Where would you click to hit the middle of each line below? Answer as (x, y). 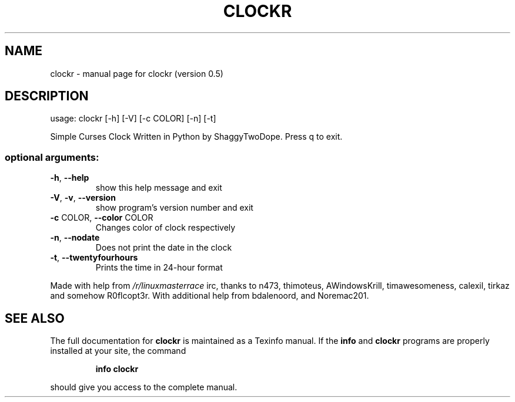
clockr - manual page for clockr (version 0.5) (137, 73)
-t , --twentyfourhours (94, 258)
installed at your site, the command (118, 351)
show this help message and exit (159, 188)
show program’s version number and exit (174, 208)
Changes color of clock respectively (165, 228)
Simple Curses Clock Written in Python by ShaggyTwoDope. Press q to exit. (196, 137)
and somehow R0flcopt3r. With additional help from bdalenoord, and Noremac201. (210, 296)
